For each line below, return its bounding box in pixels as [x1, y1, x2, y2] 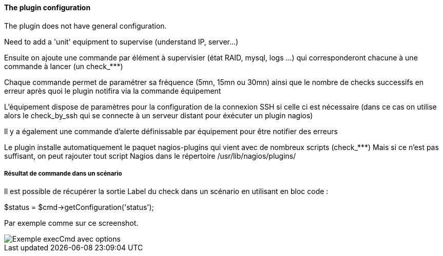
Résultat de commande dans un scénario [4, 170, 122, 177]
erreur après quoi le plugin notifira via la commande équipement [4, 86, 221, 95]
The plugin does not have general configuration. [4, 21, 167, 30]
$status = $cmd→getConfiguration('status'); [4, 203, 154, 212]
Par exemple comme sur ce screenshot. [4, 219, 139, 228]
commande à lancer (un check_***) [4, 61, 123, 71]
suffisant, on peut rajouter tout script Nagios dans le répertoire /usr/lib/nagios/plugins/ [4, 151, 296, 160]
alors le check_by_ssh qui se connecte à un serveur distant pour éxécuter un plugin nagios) [4, 111, 313, 120]
